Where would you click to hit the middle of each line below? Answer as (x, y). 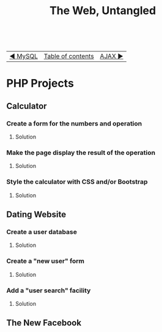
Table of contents (69, 56)
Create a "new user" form (45, 261)
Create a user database (42, 232)
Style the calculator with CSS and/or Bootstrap (77, 182)
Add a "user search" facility (49, 290)
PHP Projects (40, 84)
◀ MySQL (24, 56)
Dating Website (36, 215)
